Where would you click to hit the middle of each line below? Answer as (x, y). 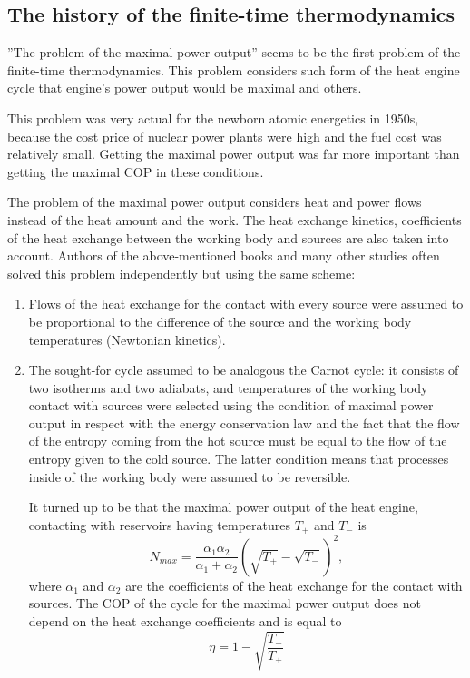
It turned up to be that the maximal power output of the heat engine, (223, 507)
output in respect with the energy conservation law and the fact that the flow (244, 423)
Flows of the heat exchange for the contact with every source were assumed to (246, 304)
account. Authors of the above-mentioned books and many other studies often (224, 255)
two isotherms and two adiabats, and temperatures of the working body (228, 387)
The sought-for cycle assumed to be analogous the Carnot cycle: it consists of (244, 370)
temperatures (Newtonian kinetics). (127, 339)
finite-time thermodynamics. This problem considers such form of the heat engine (234, 69)
